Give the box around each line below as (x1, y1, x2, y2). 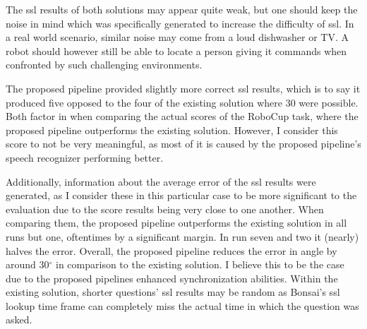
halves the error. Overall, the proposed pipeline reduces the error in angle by (6, 243, 337, 258)
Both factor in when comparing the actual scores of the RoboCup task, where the (6, 109, 359, 124)
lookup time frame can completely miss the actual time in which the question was (6, 298, 359, 313)
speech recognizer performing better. (6, 150, 164, 164)
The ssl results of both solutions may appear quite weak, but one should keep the (6, 2, 358, 16)
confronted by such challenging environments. (6, 57, 203, 72)
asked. (6, 312, 32, 327)
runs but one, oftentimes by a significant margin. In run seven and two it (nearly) (6, 229, 359, 244)
